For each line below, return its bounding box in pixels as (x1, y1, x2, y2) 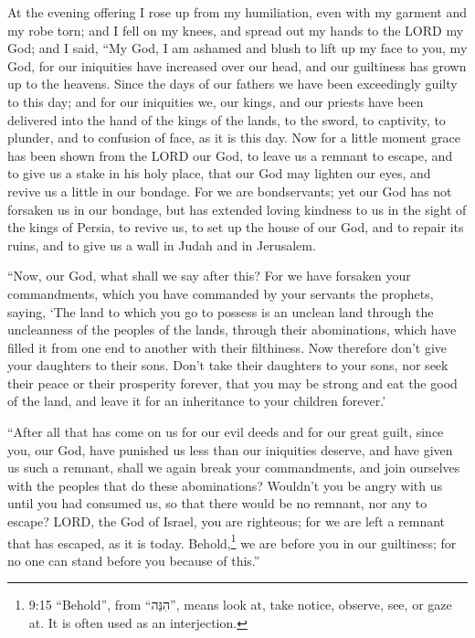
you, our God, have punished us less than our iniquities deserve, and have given (7, 440, 453, 459)
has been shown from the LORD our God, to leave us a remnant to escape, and (7, 145, 453, 165)
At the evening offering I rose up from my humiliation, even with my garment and (7, 3, 468, 21)
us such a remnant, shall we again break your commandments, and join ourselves (7, 458, 460, 477)
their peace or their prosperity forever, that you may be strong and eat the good (7, 373, 458, 392)
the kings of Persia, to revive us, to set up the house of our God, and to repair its (7, 218, 464, 237)
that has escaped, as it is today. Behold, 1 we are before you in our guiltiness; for (7, 530, 457, 552)
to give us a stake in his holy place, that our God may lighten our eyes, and (7, 164, 431, 183)
